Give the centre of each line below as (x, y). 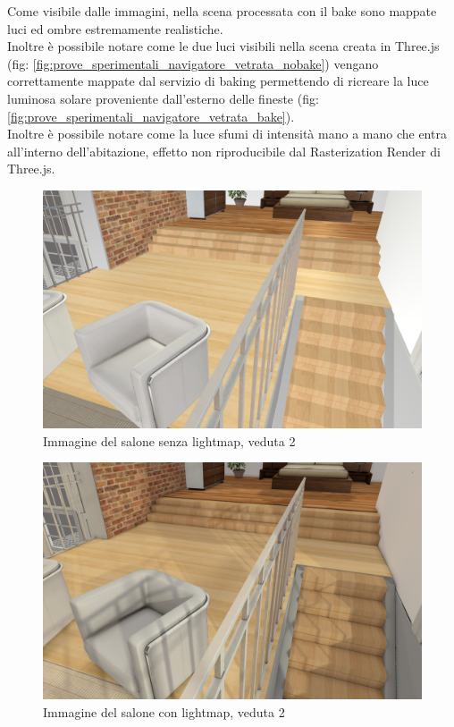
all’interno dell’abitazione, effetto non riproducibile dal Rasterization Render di (224, 151)
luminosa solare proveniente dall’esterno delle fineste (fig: (163, 98)
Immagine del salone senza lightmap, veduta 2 (169, 440)
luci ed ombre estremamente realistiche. (115, 28)
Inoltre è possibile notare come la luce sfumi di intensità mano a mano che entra (227, 134)
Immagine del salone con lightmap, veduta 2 (164, 711)
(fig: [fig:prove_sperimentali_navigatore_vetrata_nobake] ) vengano (193, 63)
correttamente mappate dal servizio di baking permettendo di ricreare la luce (218, 81)
